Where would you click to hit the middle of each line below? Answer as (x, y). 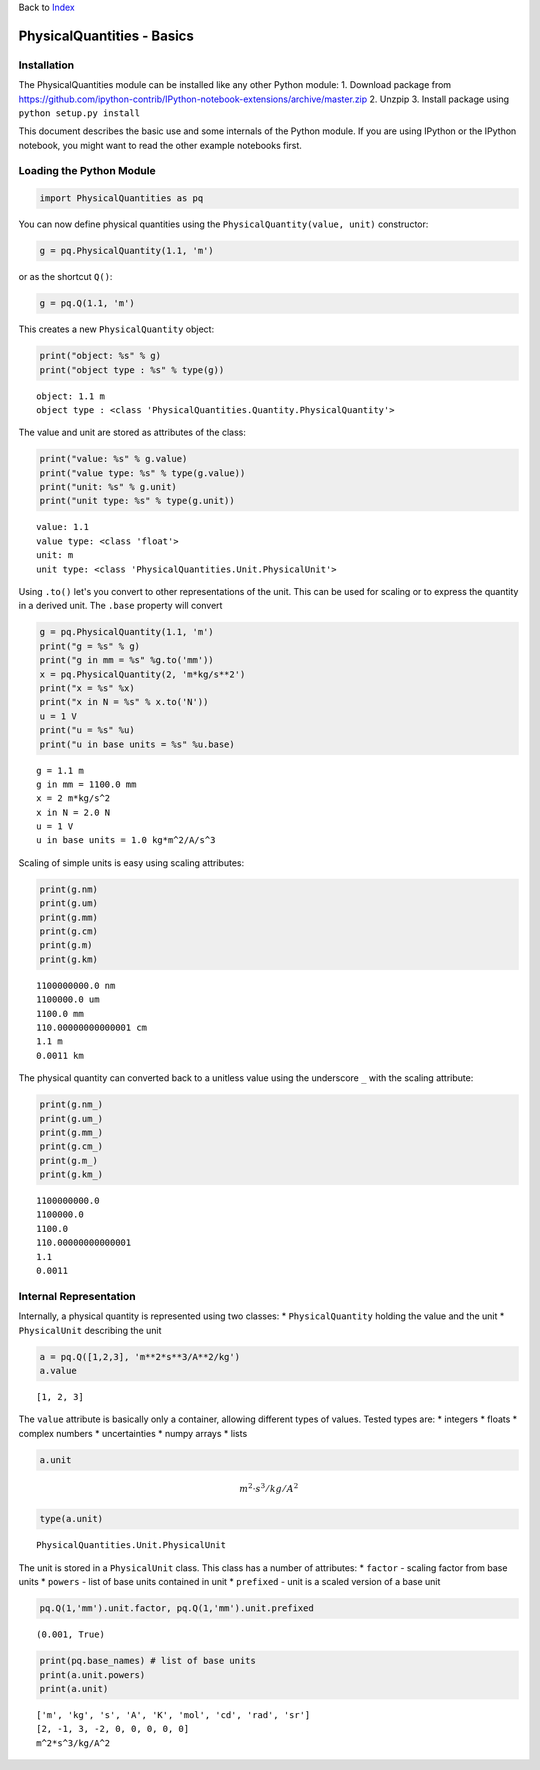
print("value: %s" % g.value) (113, 459)
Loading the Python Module (87, 171)
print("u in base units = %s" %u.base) (137, 744)
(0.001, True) (70, 1634)
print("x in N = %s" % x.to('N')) (124, 702)
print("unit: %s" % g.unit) (108, 487)
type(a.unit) (71, 1519)
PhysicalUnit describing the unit (90, 1330)
